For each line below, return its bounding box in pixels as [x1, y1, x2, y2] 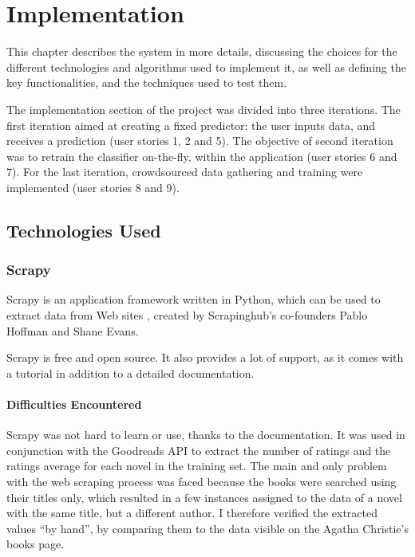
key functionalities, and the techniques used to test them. [6, 74, 287, 91]
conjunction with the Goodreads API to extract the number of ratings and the [6, 441, 391, 458]
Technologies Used [6, 218, 161, 242]
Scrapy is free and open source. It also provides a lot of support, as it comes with [6, 349, 404, 366]
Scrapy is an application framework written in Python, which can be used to [6, 291, 381, 308]
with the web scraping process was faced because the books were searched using [6, 473, 397, 490]
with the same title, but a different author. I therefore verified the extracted [6, 504, 378, 521]
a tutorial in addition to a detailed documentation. [6, 364, 255, 381]
